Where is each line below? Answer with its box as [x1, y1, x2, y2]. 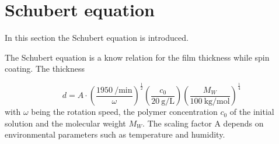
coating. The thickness [5, 62, 85, 75]
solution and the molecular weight [5, 117, 126, 129]
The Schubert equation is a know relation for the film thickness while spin [5, 51, 270, 63]
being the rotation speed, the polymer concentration [31, 106, 218, 118]
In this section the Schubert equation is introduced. [5, 31, 189, 44]
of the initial [229, 106, 274, 118]
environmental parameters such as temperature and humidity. [5, 128, 225, 141]
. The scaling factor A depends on [142, 117, 264, 129]
